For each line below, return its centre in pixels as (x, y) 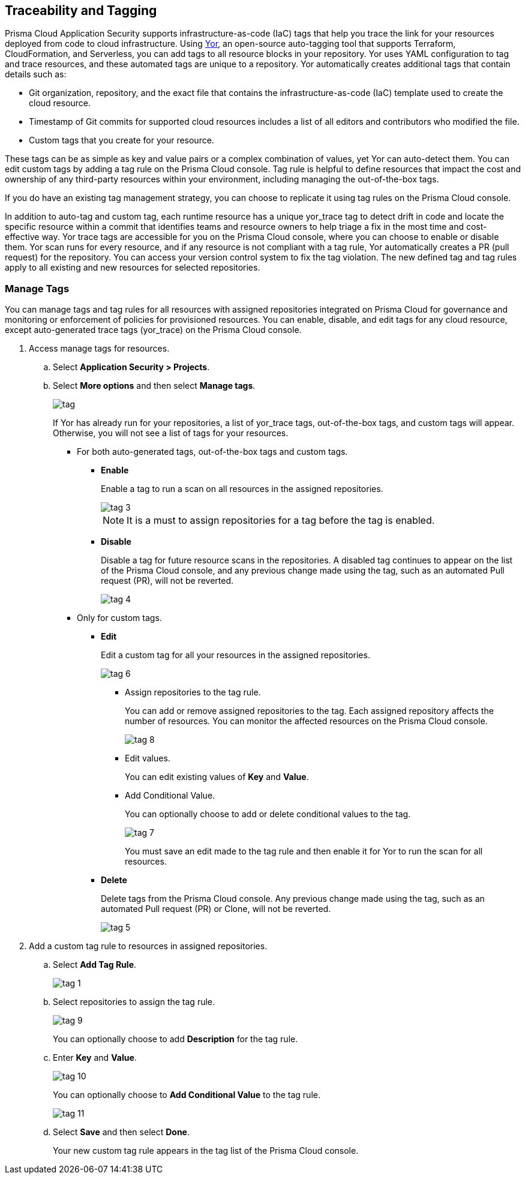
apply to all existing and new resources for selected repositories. (133, 268)
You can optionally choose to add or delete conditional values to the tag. (268, 814)
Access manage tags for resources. (99, 349)
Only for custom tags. (119, 618)
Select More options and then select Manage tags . (154, 386)
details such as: (36, 74)
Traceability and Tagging (81, 10)
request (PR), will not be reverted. (167, 581)
